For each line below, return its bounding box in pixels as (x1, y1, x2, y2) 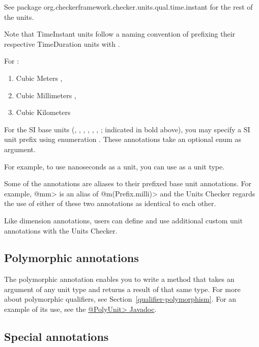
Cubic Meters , (16, 72, 63, 83)
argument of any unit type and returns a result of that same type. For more (4, 283, 241, 294)
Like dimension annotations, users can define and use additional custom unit (4, 215, 243, 225)
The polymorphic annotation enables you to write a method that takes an (4, 274, 235, 284)
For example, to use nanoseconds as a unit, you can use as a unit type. (4, 161, 225, 171)
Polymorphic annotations (4, 250, 139, 266)
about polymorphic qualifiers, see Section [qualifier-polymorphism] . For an (4, 294, 237, 304)
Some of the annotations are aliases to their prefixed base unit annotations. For (4, 178, 252, 189)
